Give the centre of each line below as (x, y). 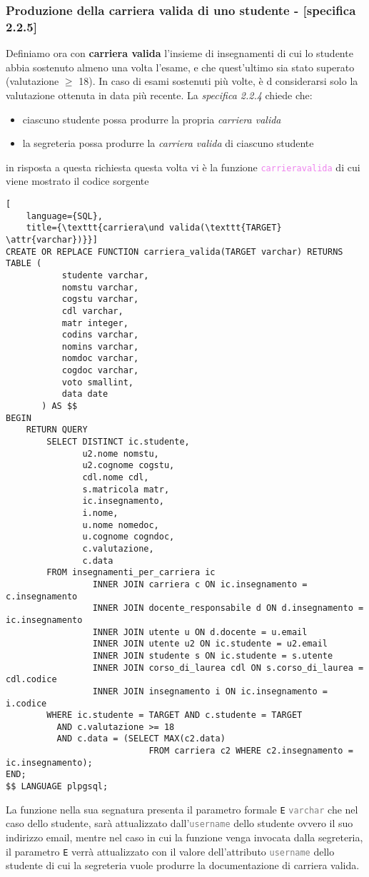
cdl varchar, (92, 311)
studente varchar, (105, 275)
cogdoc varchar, (100, 371)
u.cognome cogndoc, (128, 537)
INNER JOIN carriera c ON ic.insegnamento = (200, 584)
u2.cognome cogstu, (128, 466)
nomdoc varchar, (100, 359)
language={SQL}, (65, 216)
